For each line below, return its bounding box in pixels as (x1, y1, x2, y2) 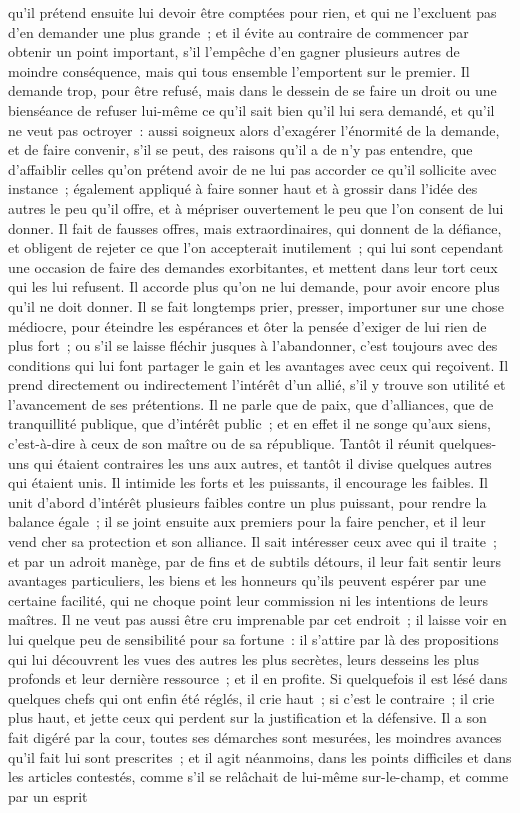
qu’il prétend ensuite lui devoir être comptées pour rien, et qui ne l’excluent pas (8, 2, 497, 22)
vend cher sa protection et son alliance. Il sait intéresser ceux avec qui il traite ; (8, 531, 497, 552)
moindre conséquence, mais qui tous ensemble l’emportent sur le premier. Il (8, 60, 470, 81)
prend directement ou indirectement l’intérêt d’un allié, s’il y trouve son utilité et (8, 374, 506, 395)
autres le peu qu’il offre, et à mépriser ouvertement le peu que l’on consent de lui (8, 197, 504, 218)
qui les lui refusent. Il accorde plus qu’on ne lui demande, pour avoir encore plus (8, 276, 500, 297)
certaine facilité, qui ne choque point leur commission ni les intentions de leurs (8, 589, 488, 610)
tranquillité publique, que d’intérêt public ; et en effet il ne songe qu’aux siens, (8, 413, 491, 434)
